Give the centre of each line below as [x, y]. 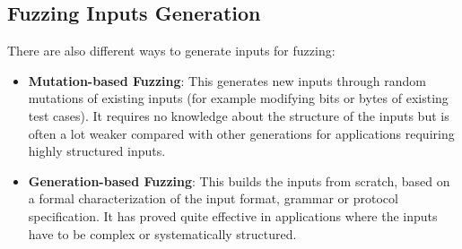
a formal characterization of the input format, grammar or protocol [213, 198]
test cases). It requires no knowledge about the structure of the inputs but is [239, 115]
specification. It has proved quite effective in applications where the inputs [233, 215]
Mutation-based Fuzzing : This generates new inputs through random [227, 80]
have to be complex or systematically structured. [162, 233]
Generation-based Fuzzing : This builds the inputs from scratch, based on [239, 180]
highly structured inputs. [97, 151]
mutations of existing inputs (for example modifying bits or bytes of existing [238, 98]
